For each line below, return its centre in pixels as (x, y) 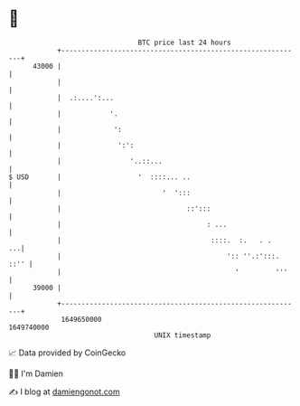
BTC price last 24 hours (184, 42)
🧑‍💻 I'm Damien (36, 373)
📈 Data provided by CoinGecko (67, 353)
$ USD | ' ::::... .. (100, 177)
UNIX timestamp (183, 335)
